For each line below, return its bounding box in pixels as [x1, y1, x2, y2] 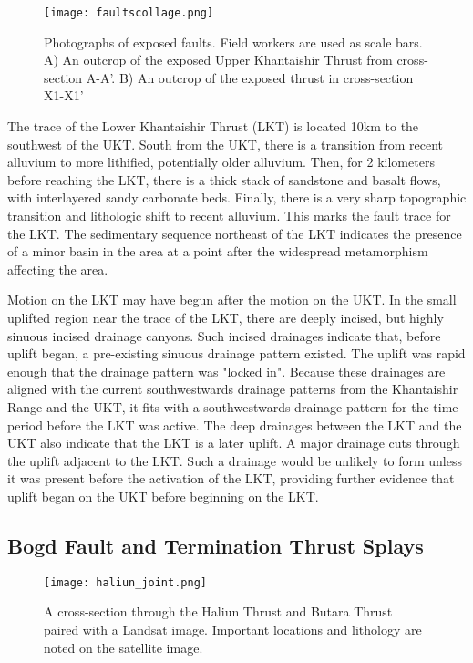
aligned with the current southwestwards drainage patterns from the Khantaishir [7, 379, 458, 399]
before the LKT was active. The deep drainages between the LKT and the [46, 415, 462, 434]
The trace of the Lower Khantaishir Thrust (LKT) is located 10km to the [7, 117, 419, 136]
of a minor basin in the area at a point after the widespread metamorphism [7, 242, 428, 261]
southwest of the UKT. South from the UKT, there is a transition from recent [7, 134, 444, 153]
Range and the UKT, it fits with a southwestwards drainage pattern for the [7, 397, 429, 416]
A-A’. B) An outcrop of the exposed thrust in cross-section [86, 67, 414, 87]
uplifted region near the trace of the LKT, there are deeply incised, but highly [7, 307, 444, 326]
